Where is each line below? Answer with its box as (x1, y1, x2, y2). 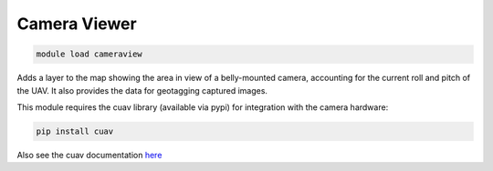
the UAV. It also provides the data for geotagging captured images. (16, 85, 268, 96)
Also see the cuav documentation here (16, 149, 163, 160)
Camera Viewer (16, 14, 137, 34)
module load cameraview (36, 49, 143, 59)
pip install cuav (36, 126, 114, 136)
